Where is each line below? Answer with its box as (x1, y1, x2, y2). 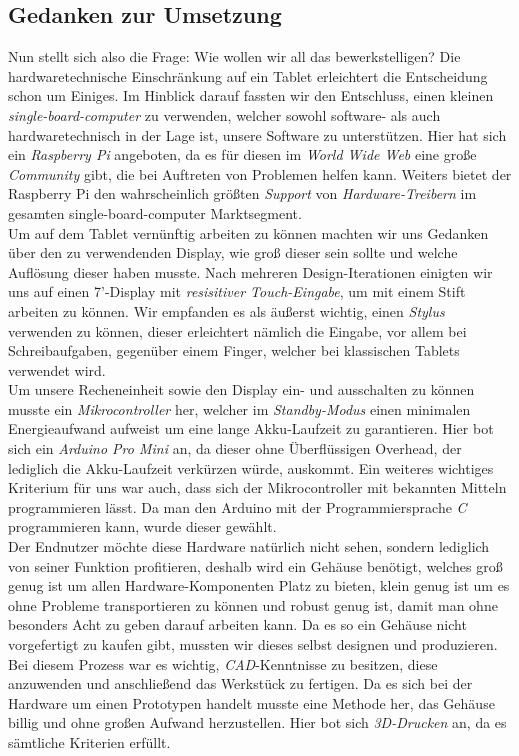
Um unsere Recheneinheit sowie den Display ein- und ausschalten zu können (8, 379, 475, 400)
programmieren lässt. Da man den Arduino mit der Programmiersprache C (8, 496, 467, 517)
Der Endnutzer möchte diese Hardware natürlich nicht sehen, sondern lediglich (8, 536, 490, 557)
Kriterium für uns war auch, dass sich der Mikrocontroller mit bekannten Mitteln (8, 477, 507, 498)
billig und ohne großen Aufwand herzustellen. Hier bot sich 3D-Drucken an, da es (8, 712, 507, 733)
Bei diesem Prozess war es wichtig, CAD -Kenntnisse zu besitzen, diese (8, 653, 438, 674)
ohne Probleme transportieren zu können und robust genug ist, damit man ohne (8, 594, 498, 615)
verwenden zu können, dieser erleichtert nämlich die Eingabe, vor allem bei (8, 320, 467, 341)
